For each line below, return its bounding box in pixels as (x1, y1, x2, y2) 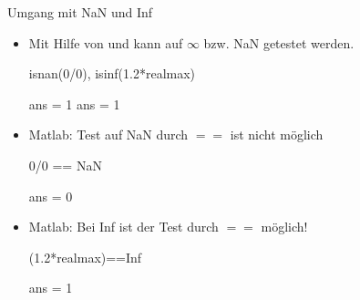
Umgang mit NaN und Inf (7, 3, 153, 21)
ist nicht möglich (230, 125, 324, 144)
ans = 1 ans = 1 (28, 94, 120, 113)
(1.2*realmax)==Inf (28, 247, 142, 266)
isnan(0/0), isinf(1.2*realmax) (28, 64, 196, 83)
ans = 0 (28, 186, 73, 205)
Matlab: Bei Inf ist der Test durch (28, 217, 219, 236)
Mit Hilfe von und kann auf (28, 33, 183, 52)
